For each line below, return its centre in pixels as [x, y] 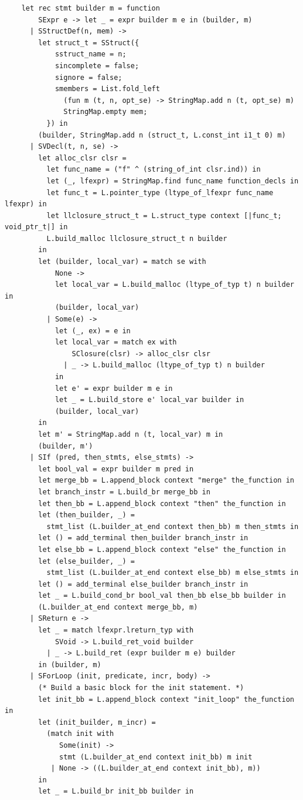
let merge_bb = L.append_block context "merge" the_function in [166, 481]
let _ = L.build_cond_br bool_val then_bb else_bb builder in [162, 596]
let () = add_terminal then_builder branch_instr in [143, 538]
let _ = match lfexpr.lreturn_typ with [116, 630]
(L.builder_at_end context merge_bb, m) [118, 607]
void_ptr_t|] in [36, 227]
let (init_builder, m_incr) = [97, 722]
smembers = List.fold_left [107, 89]
